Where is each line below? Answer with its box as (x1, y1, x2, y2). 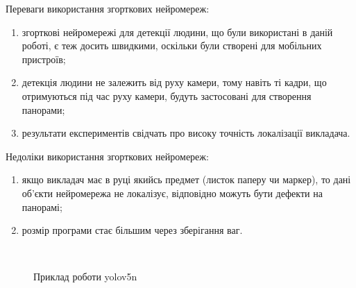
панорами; (22, 102, 65, 117)
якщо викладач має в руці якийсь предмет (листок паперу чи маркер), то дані (22, 172, 351, 187)
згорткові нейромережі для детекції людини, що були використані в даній (22, 24, 333, 39)
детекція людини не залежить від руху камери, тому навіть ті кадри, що (22, 75, 327, 90)
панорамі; (22, 199, 62, 214)
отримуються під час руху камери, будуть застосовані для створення (22, 88, 312, 103)
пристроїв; (22, 51, 66, 66)
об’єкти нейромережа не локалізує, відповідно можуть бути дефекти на (22, 185, 323, 200)
